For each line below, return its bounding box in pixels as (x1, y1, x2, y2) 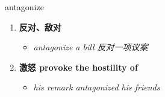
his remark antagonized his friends (33, 81, 160, 93)
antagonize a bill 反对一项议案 (33, 41, 148, 53)
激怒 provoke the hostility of (19, 60, 138, 73)
